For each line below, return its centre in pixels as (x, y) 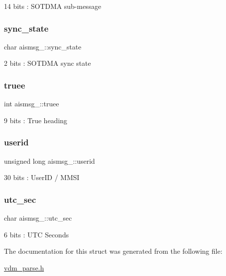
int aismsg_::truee (32, 104)
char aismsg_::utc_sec (38, 218)
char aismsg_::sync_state (43, 46)
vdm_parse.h (24, 267)
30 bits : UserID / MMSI (42, 177)
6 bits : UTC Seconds (37, 234)
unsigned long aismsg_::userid (50, 161)
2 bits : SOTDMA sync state (48, 63)
